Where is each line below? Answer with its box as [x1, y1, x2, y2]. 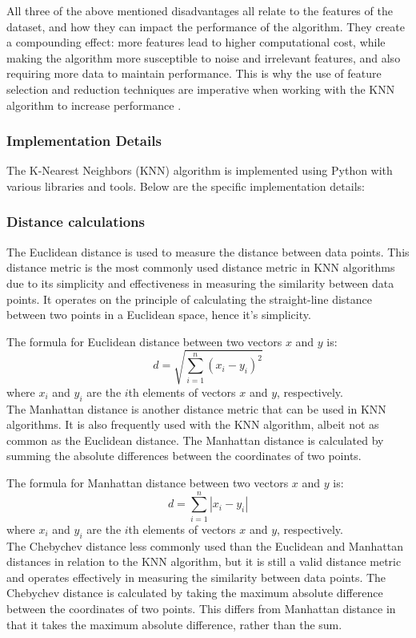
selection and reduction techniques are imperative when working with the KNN [6, 80, 395, 97]
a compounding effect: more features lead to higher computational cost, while [6, 34, 386, 50]
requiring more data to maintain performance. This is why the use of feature [6, 65, 382, 82]
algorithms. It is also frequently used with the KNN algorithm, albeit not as [6, 416, 379, 433]
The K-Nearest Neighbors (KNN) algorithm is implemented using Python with [6, 162, 393, 179]
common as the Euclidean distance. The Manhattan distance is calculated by [6, 431, 384, 448]
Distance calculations [6, 212, 145, 232]
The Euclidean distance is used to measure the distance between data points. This [6, 243, 410, 260]
